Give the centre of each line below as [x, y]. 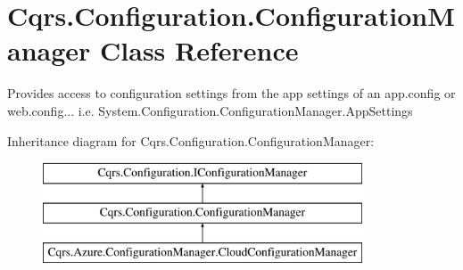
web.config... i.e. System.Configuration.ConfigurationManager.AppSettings [210, 110]
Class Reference [199, 50]
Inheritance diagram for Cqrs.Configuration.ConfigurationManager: [191, 140]
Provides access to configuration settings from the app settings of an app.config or [231, 93]
